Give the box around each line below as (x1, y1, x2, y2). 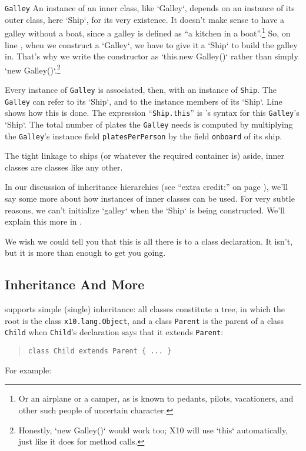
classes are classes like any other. (5, 161, 123, 173)
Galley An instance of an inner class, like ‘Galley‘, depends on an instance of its (5, 2, 295, 14)
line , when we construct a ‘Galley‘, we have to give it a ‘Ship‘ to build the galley (5, 38, 298, 51)
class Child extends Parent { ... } (28, 347, 172, 356)
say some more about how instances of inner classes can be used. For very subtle (5, 192, 295, 204)
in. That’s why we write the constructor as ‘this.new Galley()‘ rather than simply (5, 50, 298, 62)
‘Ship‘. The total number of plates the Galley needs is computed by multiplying (5, 118, 293, 130)
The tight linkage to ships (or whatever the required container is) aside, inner (5, 149, 284, 162)
